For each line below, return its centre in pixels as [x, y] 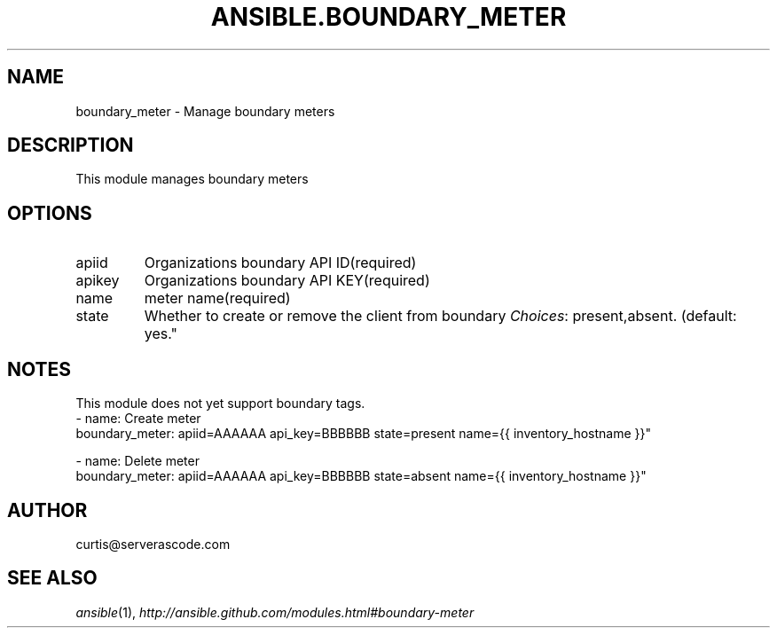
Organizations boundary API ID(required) [280, 263]
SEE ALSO [52, 578]
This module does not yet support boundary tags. [220, 404]
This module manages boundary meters [192, 179]
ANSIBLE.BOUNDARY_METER [388, 17]
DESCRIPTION [71, 145]
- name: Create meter [138, 419]
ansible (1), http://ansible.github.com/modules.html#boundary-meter [275, 612]
